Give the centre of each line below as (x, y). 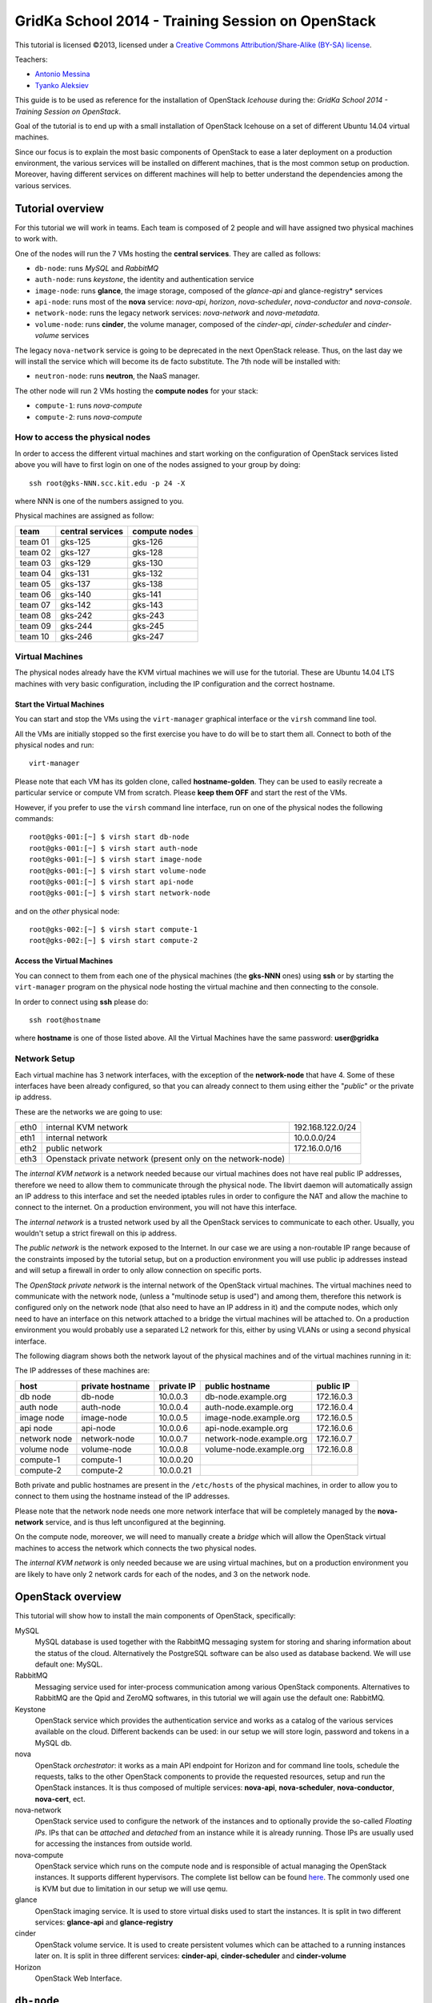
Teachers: (31, 59)
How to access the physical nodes (83, 437)
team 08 (35, 615)
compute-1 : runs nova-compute (89, 405)
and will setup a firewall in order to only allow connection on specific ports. (138, 1271)
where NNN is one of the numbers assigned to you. (99, 501)
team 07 (35, 605)
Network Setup (45, 1059)
